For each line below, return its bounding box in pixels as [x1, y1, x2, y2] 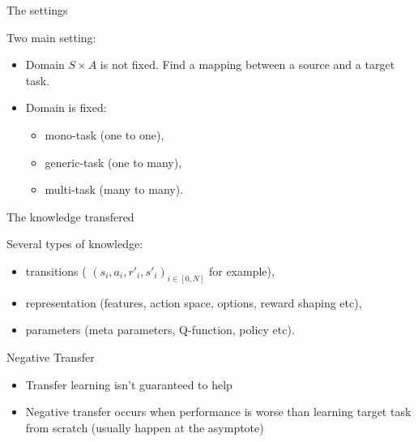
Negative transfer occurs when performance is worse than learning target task [25, 403, 412, 420]
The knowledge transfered [6, 208, 134, 225]
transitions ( [25, 262, 87, 279]
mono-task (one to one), [45, 126, 164, 143]
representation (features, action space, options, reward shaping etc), [25, 294, 362, 311]
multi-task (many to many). [45, 181, 184, 198]
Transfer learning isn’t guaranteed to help [25, 375, 232, 393]
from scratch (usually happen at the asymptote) [25, 418, 264, 436]
